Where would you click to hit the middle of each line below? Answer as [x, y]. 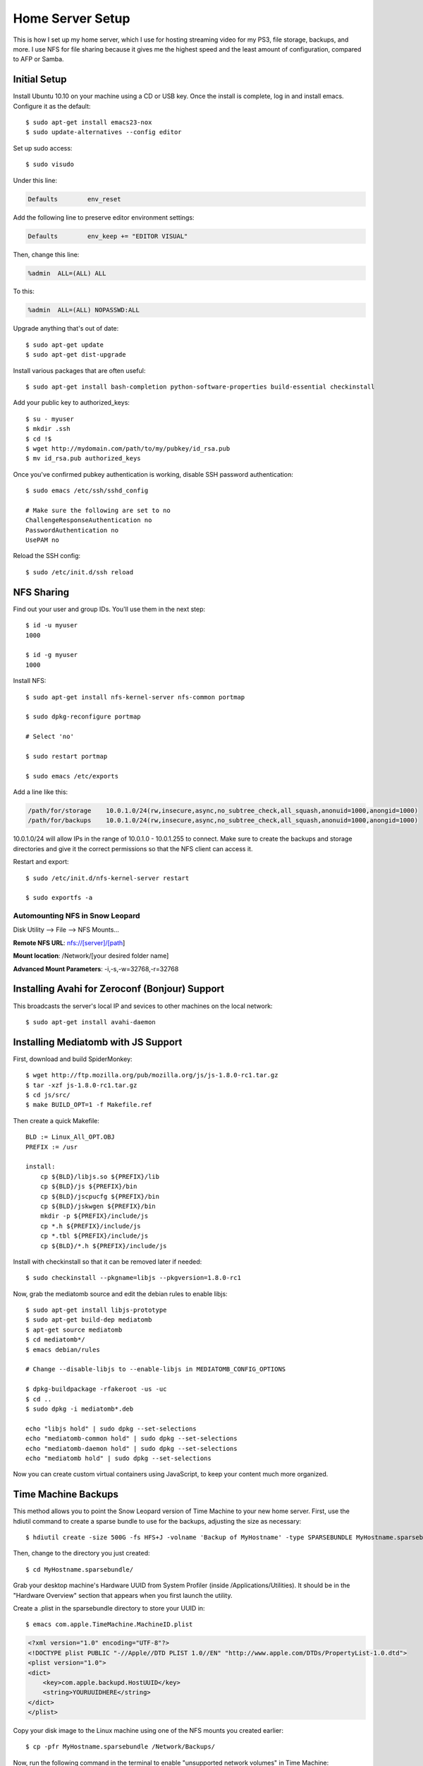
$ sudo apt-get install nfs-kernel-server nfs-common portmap [135, 697]
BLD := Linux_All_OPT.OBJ [70, 1137]
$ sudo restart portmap [67, 756]
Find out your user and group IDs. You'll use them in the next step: [109, 609]
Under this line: [35, 180]
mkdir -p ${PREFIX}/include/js [94, 1216]
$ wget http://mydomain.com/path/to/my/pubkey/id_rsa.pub [128, 448]
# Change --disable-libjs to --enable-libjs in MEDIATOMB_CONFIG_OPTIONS [156, 1369]
